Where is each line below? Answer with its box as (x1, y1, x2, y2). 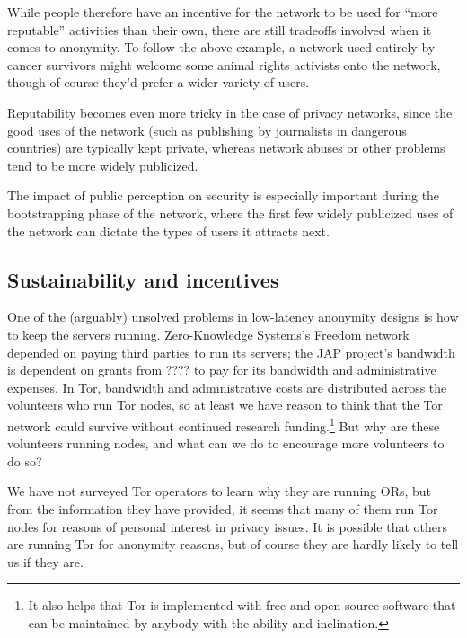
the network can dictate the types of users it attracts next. (7, 221, 330, 240)
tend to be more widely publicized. (7, 155, 198, 174)
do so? (7, 451, 42, 470)
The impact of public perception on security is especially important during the (7, 186, 440, 205)
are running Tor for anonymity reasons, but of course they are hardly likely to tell (7, 535, 459, 554)
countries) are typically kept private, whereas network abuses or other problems (7, 138, 445, 157)
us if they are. (7, 552, 84, 571)
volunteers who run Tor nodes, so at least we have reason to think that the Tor (7, 395, 443, 414)
